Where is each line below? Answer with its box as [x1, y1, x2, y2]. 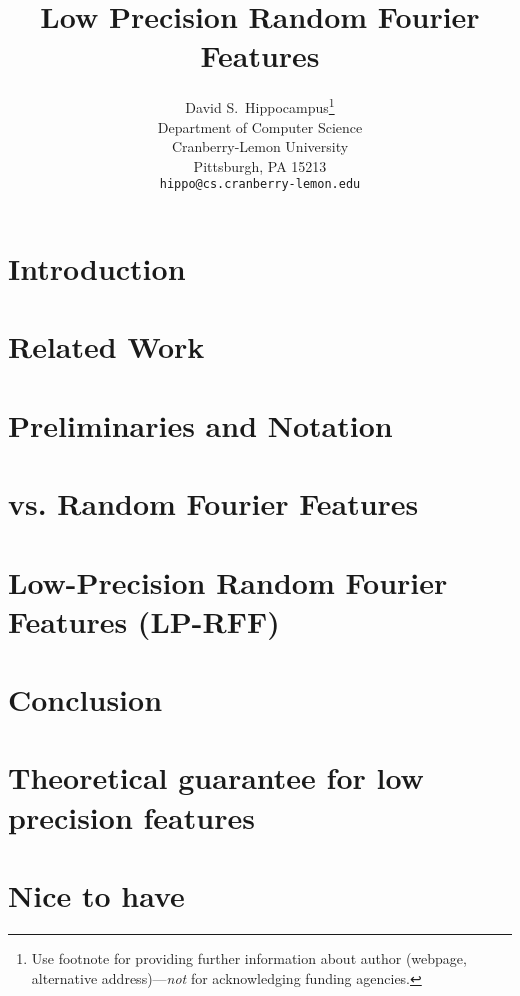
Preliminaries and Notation [8, 404, 393, 445]
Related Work [8, 326, 205, 367]
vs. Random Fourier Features [8, 483, 419, 524]
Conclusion [8, 679, 163, 720]
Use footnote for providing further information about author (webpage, [31, 947, 467, 968]
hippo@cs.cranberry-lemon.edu [159, 177, 361, 192]
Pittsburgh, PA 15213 [193, 155, 327, 176]
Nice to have [8, 875, 185, 915]
